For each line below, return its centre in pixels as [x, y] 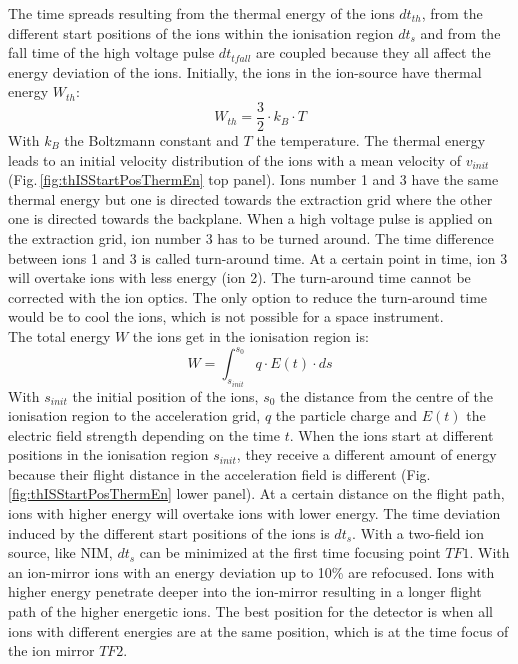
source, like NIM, [60, 552]
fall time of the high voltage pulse [111, 52]
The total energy [59, 335]
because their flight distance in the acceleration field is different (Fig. [219, 473]
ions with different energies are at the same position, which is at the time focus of [258, 630]
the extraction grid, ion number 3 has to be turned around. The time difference [251, 238]
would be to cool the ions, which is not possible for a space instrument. [226, 316]
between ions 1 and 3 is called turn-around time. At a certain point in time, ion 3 [258, 257]
